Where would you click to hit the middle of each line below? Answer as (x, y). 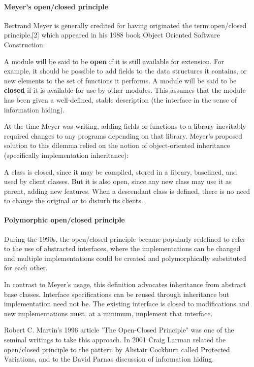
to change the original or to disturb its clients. (74, 201)
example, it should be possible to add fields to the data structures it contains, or (125, 71)
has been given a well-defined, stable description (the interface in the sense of (120, 99)
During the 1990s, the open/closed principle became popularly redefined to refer (125, 239)
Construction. (25, 44)
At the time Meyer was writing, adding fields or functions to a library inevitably (125, 126)
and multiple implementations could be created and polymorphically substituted (125, 258)
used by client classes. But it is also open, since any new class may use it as (118, 181)
